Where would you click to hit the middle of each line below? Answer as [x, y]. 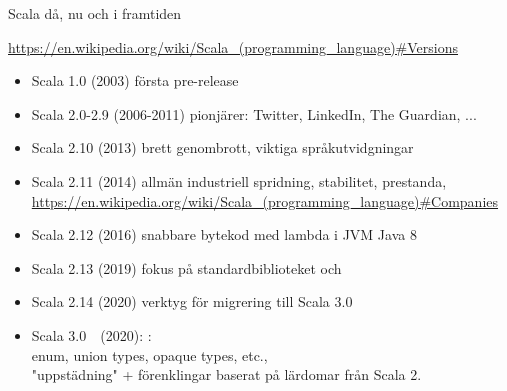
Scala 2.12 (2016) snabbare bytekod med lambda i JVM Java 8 [224, 234]
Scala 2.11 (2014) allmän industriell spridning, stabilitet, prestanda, [239, 180]
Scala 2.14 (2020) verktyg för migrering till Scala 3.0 [192, 301]
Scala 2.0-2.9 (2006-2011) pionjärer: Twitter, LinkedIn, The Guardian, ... [254, 113]
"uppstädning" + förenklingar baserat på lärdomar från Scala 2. [226, 374]
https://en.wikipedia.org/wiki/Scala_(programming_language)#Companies [265, 200]
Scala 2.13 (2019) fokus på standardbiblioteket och [186, 267]
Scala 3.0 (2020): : [91, 334]
